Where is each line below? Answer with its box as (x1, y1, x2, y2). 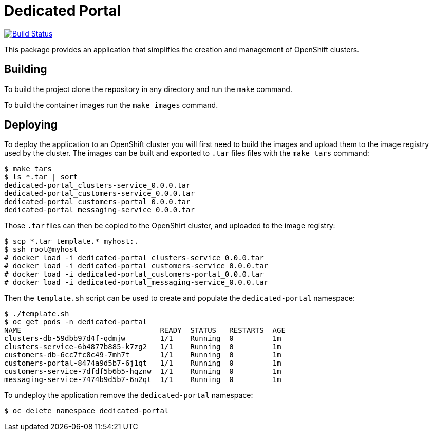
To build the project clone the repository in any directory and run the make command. (4, 84, 292, 94)
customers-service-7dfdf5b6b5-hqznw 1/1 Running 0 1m (4, 367, 281, 376)
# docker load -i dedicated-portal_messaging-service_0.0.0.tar (4, 278, 269, 287)
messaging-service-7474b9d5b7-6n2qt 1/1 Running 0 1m (4, 375, 281, 384)
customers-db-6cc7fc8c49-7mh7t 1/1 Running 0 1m (4, 351, 281, 359)
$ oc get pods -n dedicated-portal (4, 318, 147, 327)
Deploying (4, 118, 58, 132)
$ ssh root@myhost (4, 245, 78, 254)
